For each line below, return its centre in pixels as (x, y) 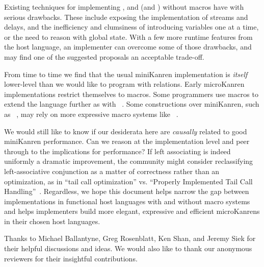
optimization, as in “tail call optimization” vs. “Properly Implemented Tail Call (128, 181)
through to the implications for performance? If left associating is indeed (117, 151)
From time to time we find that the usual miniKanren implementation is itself (126, 74)
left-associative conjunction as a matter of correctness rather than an (112, 171)
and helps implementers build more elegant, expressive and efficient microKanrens (132, 211)
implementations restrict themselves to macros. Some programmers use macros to (131, 94)
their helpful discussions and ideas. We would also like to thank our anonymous (128, 248)
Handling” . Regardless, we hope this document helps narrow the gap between (127, 191)
